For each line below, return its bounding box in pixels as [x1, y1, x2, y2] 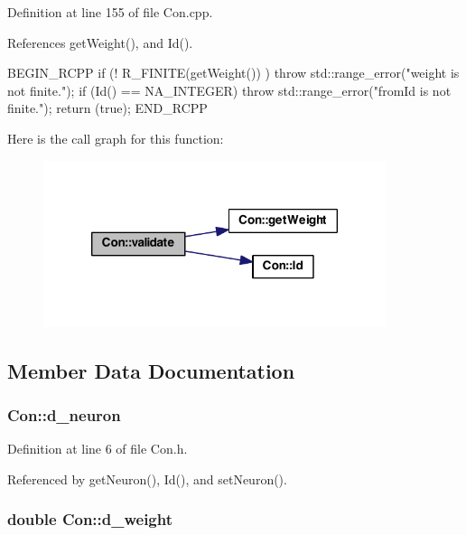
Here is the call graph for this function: [7, 128, 224, 147]
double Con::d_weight [7, 508, 172, 530]
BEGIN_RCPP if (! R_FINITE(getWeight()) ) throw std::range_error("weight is [7, 63, 460, 82]
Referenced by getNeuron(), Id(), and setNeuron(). [7, 469, 287, 488]
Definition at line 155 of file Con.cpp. [7, 3, 213, 21]
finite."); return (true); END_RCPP [7, 99, 208, 117]
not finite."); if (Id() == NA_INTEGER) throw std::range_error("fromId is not [7, 80, 452, 99]
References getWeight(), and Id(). [7, 33, 193, 52]
